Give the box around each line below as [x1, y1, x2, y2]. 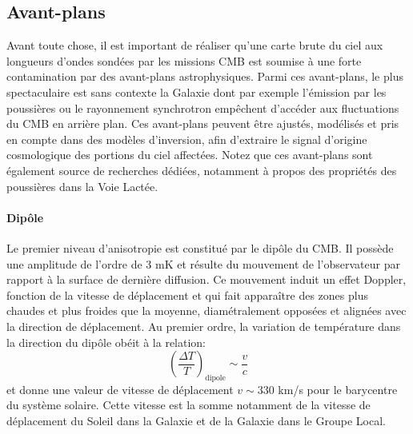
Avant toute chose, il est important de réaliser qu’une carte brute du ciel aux [6, 37, 383, 54]
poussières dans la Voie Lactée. [6, 177, 158, 194]
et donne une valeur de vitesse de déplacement [6, 380, 234, 397]
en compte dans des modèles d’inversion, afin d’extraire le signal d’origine [6, 130, 367, 147]
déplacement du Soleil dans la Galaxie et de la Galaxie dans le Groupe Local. [6, 412, 386, 429]
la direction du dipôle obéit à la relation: [6, 333, 206, 350]
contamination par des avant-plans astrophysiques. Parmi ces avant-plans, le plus [6, 68, 403, 85]
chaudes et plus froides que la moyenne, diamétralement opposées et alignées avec [6, 302, 407, 319]
